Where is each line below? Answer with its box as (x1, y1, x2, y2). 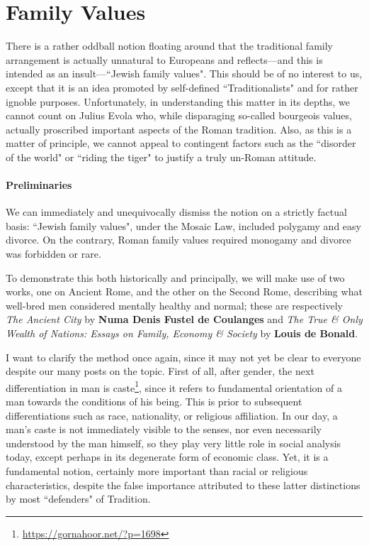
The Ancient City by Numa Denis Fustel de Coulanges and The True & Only (6, 312, 363, 327)
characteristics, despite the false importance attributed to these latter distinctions (6, 477, 361, 492)
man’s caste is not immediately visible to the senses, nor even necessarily (6, 422, 322, 437)
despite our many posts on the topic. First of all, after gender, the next (6, 364, 314, 378)
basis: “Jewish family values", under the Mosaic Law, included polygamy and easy (6, 218, 361, 233)
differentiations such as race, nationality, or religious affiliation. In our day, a (6, 408, 338, 422)
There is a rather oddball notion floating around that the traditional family (6, 38, 333, 53)
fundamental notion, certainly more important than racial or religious (6, 464, 308, 479)
